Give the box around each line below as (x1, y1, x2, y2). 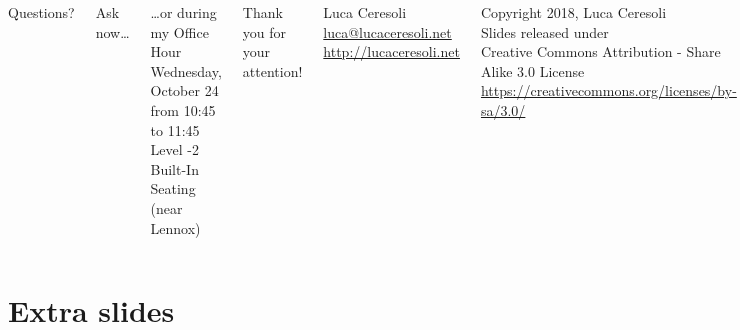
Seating (150, 178, 196, 199)
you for (242, 21, 287, 42)
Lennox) (150, 217, 201, 238)
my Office (150, 21, 209, 42)
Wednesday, (150, 60, 222, 81)
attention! (242, 60, 303, 81)
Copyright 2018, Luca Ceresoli (480, 2, 667, 22)
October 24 (150, 80, 219, 101)
